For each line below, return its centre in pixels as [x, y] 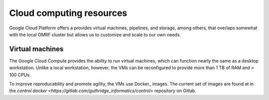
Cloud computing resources [68, 13]
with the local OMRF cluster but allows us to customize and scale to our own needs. [95, 34]
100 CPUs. [20, 75]
